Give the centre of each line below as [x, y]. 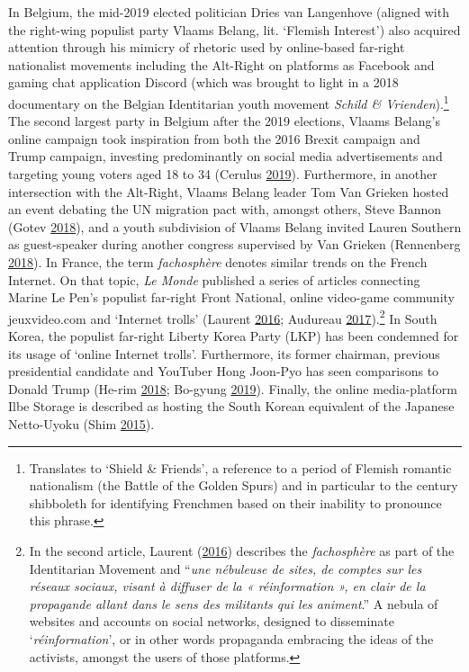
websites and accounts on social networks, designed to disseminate [212, 621]
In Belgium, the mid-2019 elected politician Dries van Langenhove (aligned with [229, 12]
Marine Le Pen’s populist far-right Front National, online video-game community [231, 297]
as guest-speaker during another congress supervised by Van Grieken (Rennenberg [234, 244]
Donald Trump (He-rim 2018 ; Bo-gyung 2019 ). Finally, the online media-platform [233, 388]
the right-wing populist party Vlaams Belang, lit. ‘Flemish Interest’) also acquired [234, 29]
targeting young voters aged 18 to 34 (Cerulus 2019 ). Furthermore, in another [223, 174]
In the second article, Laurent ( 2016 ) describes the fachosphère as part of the [242, 550]
